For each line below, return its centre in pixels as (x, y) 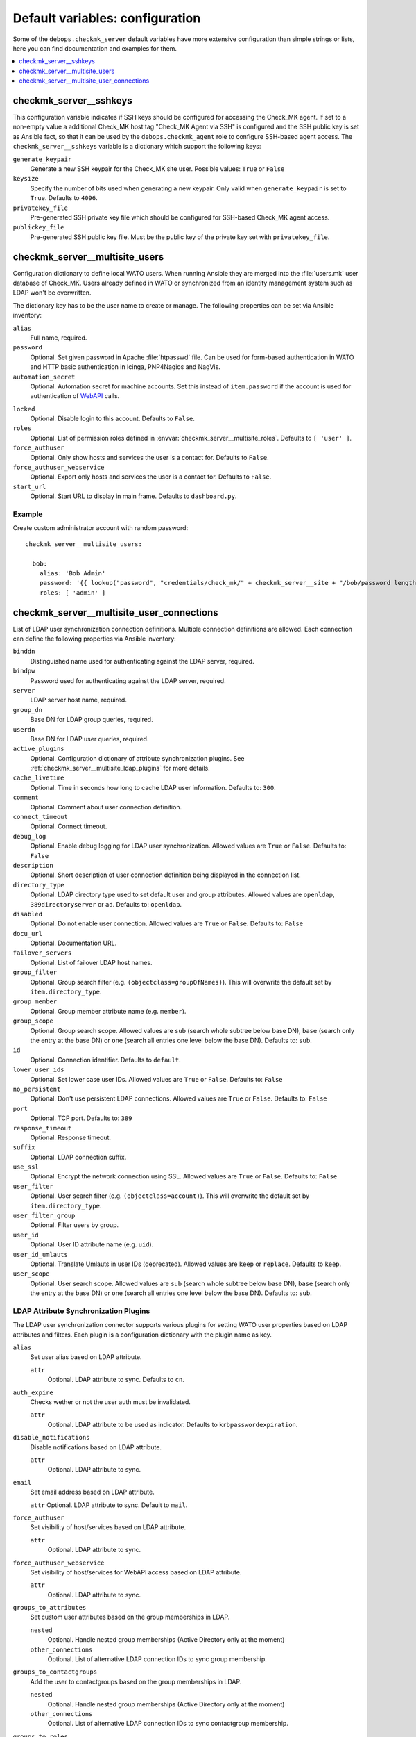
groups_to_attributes (50, 1608)
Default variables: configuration (107, 18)
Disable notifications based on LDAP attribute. (96, 1447)
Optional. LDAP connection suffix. (78, 1157)
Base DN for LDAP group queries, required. (92, 720)
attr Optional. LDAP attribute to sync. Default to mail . (109, 1505)
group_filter (35, 972)
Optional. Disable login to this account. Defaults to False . (113, 419)
